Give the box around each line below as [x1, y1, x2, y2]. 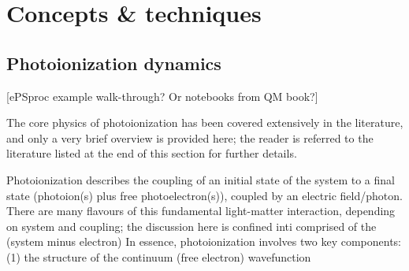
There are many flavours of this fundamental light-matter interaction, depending [6, 202, 396, 219]
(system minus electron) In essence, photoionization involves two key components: [6, 233, 402, 250]
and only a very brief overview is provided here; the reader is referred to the [6, 129, 374, 146]
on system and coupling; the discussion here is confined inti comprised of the [6, 217, 377, 234]
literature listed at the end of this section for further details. [6, 145, 297, 161]
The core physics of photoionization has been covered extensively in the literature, [6, 114, 403, 131]
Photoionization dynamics [6, 50, 221, 75]
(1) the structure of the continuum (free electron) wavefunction [6, 248, 311, 265]
